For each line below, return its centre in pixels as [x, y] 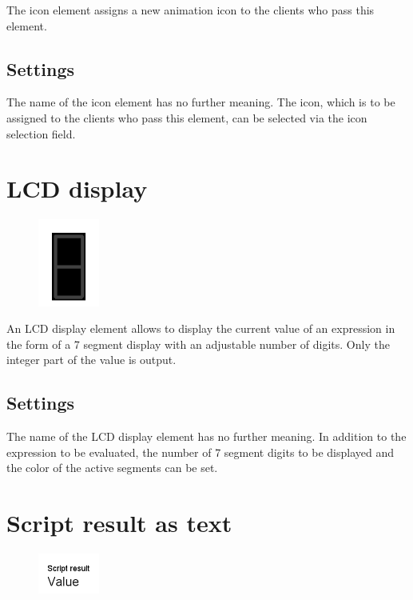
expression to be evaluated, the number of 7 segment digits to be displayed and [201, 452]
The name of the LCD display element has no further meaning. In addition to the [206, 436]
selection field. [41, 133]
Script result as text [119, 523]
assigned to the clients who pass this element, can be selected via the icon [187, 117]
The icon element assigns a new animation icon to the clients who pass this [191, 10]
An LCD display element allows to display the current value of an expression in [201, 328]
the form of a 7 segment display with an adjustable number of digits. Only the [198, 344]
